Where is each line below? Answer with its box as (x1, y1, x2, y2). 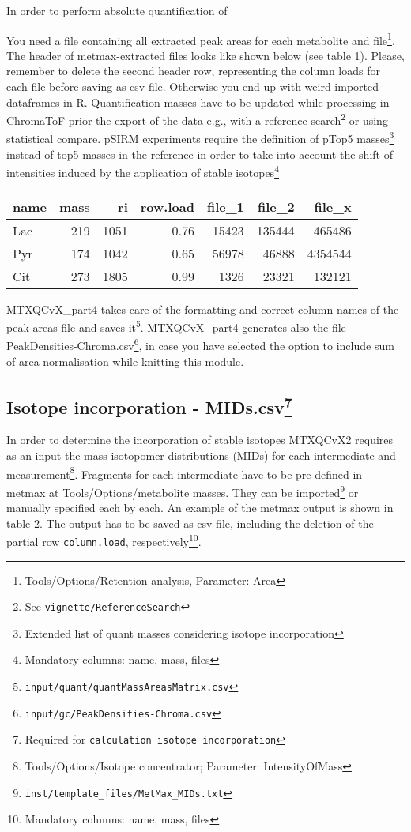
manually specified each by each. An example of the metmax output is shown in (6, 499, 394, 516)
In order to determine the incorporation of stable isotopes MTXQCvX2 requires (6, 431, 394, 448)
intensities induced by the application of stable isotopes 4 (6, 162, 279, 180)
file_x (314, 197, 352, 216)
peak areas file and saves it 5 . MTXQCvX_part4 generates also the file (6, 317, 346, 335)
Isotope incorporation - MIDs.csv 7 (6, 391, 292, 419)
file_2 (257, 197, 295, 216)
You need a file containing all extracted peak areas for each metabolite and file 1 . (6, 29, 395, 48)
